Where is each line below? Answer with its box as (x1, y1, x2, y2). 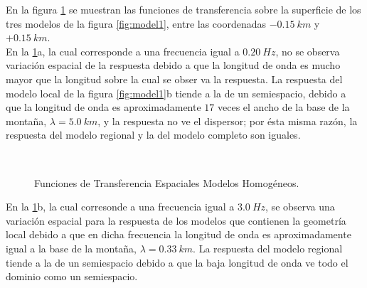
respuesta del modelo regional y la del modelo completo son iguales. (6, 127, 301, 142)
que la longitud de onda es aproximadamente (6, 100, 201, 114)
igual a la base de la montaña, (6, 240, 137, 255)
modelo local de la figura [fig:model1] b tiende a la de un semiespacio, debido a (6, 85, 346, 100)
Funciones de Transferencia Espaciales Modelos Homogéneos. (34, 175, 299, 190)
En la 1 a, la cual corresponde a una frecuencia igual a (6, 43, 240, 58)
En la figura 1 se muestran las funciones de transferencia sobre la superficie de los (6, 2, 361, 16)
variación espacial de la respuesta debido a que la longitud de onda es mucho (6, 58, 341, 73)
